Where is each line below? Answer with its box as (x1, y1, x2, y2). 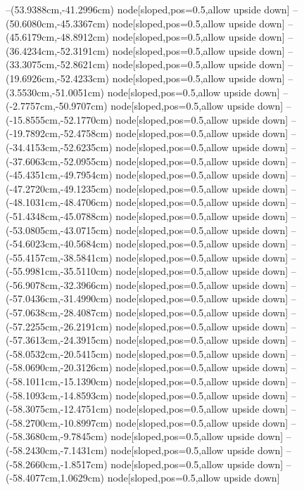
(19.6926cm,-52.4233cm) (6, 70, 109, 85)
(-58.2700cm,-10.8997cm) (6, 415, 113, 430)
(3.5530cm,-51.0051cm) (6, 84, 104, 99)
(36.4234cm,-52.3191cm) (6, 43, 109, 58)
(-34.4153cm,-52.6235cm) (6, 139, 113, 154)
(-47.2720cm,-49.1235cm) (6, 181, 113, 195)
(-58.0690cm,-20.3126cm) (6, 360, 113, 375)
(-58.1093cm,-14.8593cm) (6, 387, 113, 402)
